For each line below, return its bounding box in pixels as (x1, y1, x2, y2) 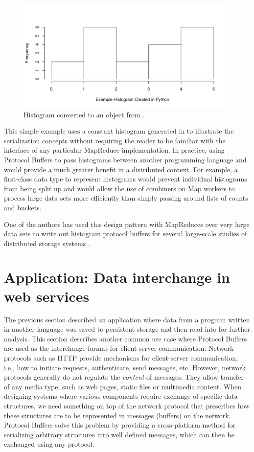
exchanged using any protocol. (4, 439, 94, 449)
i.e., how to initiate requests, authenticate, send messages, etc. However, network (4, 362, 246, 372)
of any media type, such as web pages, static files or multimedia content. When (4, 381, 241, 391)
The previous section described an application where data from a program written (4, 314, 250, 324)
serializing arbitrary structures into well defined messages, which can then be (4, 429, 234, 439)
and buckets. (4, 202, 42, 212)
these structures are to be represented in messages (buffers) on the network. (4, 410, 231, 420)
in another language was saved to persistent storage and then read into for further (4, 324, 250, 334)
